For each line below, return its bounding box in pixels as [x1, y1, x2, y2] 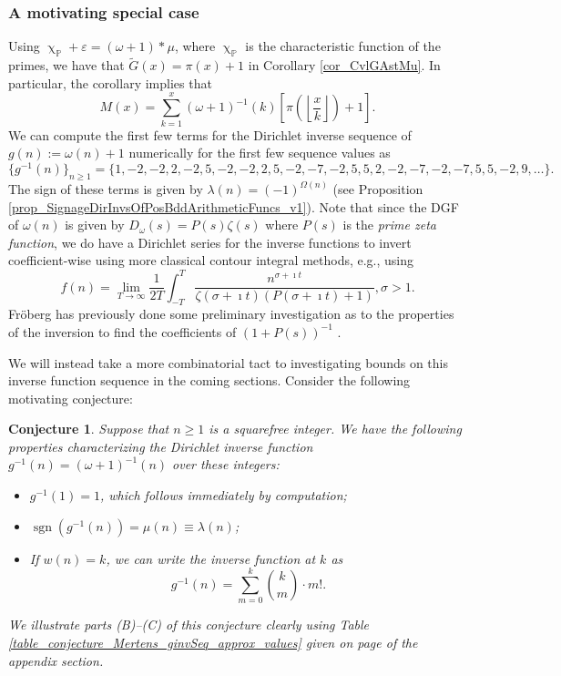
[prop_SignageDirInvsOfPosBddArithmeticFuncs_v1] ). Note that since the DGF [8, 197, 459, 216]
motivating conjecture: [8, 388, 133, 407]
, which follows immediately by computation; [99, 486, 347, 505]
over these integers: [172, 455, 280, 474]
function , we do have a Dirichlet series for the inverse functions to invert [8, 232, 412, 251]
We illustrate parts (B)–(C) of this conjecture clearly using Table [8, 615, 370, 634]
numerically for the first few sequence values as [128, 143, 391, 162]
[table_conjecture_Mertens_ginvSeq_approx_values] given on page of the [8, 632, 418, 651]
